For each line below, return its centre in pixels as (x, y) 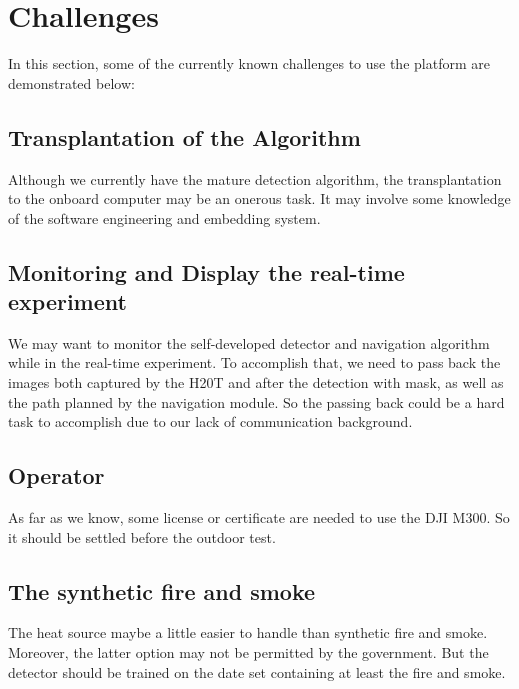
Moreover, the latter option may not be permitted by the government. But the (248, 652)
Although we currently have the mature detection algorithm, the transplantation (255, 178)
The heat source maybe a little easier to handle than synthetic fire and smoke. (248, 632)
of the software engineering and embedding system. (164, 217)
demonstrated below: (71, 82)
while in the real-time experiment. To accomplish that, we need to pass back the (254, 362)
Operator (56, 475)
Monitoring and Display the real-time (206, 271)
